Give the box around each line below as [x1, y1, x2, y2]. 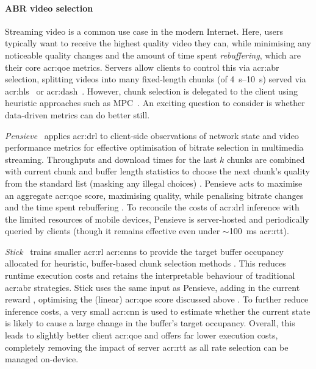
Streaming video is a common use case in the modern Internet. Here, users [5, 24, 283, 37]
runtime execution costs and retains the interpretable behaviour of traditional [5, 269, 295, 282]
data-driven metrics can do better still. [5, 108, 150, 121]
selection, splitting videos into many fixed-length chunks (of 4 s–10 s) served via [5, 73, 306, 85]
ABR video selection [5, 1, 93, 14]
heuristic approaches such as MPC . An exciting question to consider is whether [5, 96, 305, 109]
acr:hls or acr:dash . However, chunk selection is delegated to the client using [5, 84, 298, 97]
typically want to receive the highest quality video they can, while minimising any [5, 37, 311, 49]
